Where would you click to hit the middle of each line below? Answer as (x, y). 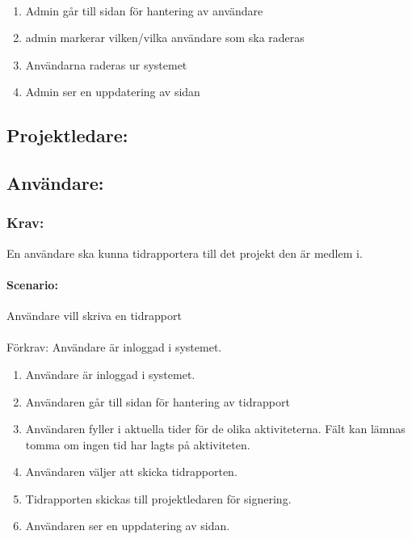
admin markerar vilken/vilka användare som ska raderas (165, 38)
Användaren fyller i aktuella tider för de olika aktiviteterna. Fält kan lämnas (215, 429)
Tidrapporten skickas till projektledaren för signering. (158, 498)
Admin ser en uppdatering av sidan (113, 92)
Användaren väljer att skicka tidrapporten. (131, 472)
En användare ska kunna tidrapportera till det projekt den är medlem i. (185, 253)
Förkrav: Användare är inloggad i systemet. (114, 347)
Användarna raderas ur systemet (106, 64)
